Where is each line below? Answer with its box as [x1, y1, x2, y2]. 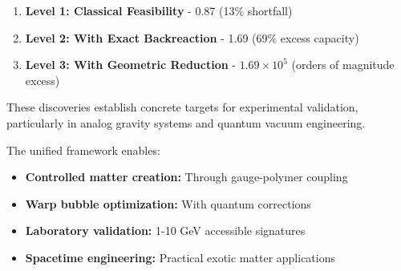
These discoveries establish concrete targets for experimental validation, [6, 99, 358, 115]
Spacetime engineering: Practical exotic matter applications [25, 249, 335, 265]
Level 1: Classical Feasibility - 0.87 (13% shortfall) [25, 2, 293, 18]
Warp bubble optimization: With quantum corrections [25, 195, 311, 212]
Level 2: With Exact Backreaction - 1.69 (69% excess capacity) [25, 29, 359, 46]
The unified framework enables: [6, 141, 160, 158]
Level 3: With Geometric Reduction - [25, 56, 236, 73]
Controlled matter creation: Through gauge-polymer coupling [25, 168, 348, 185]
